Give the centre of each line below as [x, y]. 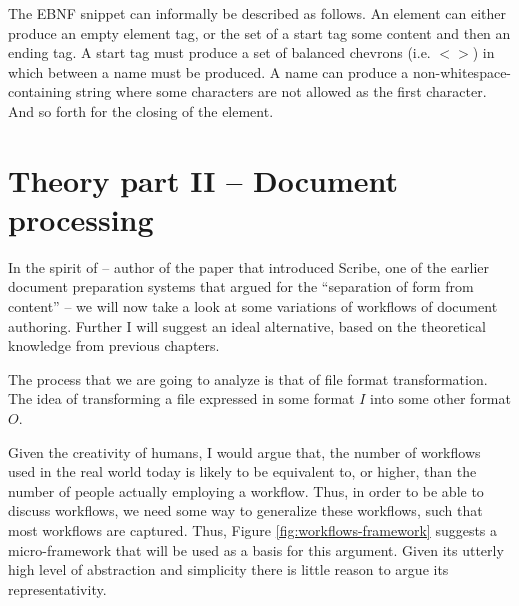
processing [81, 218]
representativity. [57, 588]
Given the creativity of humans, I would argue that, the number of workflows [244, 451]
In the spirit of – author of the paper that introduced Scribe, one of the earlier [249, 266]
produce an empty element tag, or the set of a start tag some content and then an [259, 32]
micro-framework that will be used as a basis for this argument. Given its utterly [256, 549]
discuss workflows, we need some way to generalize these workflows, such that [245, 510]
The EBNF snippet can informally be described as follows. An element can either [257, 13]
